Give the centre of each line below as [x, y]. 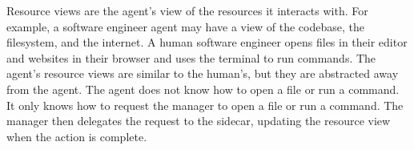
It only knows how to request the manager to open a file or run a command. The [205, 105]
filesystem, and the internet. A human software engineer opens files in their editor [207, 42]
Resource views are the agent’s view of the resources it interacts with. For [187, 10]
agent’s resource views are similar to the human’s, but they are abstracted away [203, 73]
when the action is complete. [77, 136]
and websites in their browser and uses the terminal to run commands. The [191, 57]
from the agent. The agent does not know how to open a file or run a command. [203, 89]
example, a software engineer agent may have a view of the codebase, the [185, 26]
